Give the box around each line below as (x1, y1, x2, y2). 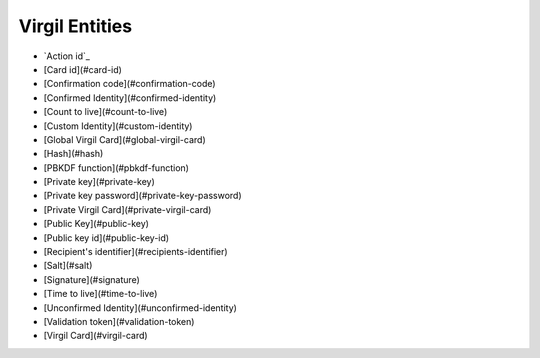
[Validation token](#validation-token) (43, 315, 195, 327)
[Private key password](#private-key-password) (43, 190, 242, 202)
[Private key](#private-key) (43, 176, 155, 188)
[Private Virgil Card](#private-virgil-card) (43, 203, 212, 215)
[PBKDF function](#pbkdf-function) (43, 161, 190, 174)
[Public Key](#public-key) (43, 218, 150, 230)
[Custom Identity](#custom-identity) (43, 120, 193, 132)
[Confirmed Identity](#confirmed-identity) (43, 91, 217, 104)
